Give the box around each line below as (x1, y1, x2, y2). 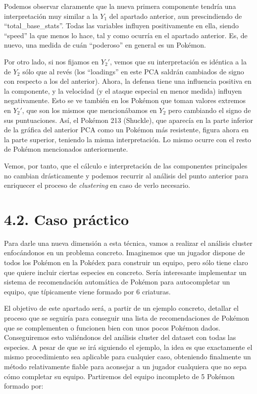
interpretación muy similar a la (4, 10, 98, 21)
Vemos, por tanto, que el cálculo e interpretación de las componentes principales (4, 160, 248, 170)
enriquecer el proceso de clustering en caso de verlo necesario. (4, 180, 190, 190)
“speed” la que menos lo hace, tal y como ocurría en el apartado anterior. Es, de (4, 30, 248, 40)
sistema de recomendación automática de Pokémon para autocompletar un (4, 277, 230, 287)
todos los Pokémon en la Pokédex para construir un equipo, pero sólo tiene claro (4, 257, 248, 267)
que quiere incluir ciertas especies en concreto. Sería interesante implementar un (4, 267, 247, 277)
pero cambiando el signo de (168, 105, 251, 115)
